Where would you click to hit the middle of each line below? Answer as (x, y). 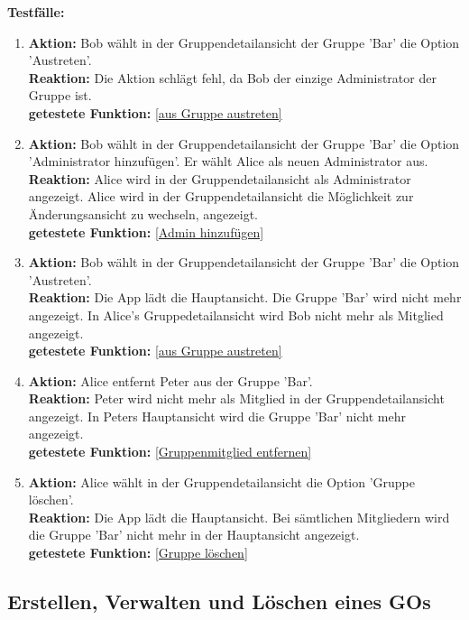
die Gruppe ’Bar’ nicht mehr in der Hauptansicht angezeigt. (194, 535)
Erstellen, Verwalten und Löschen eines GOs (219, 601)
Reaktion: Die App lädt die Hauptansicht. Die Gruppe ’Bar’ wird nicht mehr (245, 297)
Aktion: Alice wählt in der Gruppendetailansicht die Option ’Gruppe (221, 481)
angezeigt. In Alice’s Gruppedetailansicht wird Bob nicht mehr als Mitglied (236, 315)
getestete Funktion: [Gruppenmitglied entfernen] (170, 452)
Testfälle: (36, 12)
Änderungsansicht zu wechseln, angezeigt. (143, 213)
